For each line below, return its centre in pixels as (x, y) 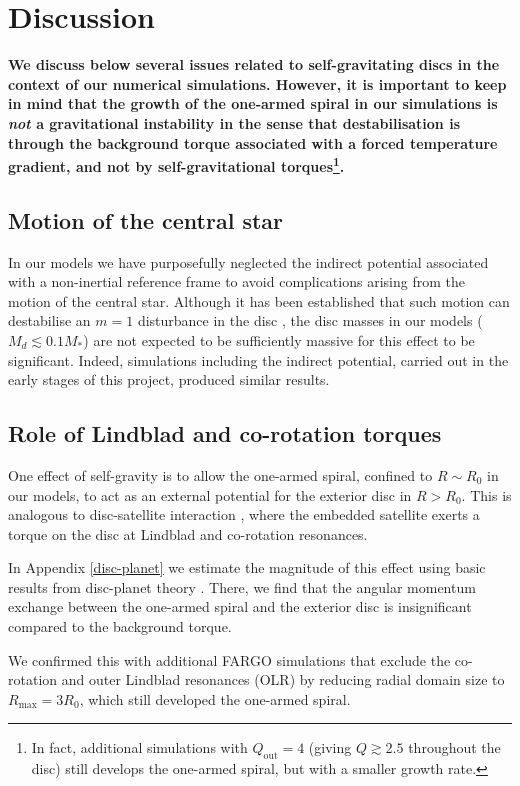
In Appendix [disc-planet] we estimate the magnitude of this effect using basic (247, 567)
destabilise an (49, 320)
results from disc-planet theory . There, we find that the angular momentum (242, 586)
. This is (486, 494)
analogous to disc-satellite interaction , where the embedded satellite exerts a (244, 514)
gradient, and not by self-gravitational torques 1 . (176, 164)
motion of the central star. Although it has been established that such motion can (259, 300)
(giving (330, 747)
